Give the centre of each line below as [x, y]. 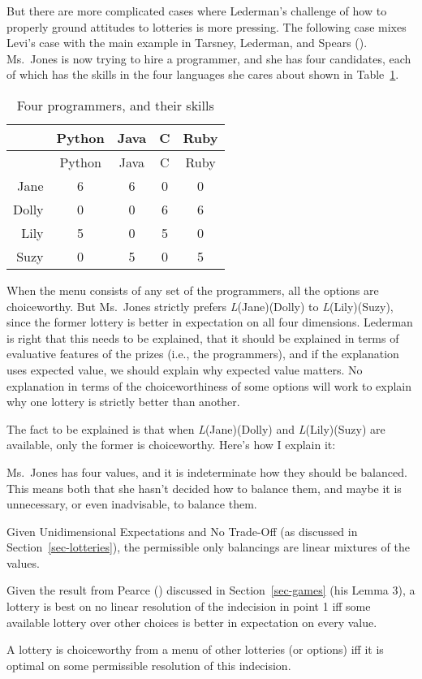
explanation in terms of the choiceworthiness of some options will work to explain [209, 385]
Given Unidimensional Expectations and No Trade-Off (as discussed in [182, 531]
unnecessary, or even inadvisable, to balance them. [132, 504]
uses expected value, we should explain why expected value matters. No [185, 369]
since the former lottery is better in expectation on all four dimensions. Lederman [210, 322]
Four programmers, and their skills [115, 105]
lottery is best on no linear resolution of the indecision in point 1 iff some [189, 606]
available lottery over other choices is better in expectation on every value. [192, 622]
